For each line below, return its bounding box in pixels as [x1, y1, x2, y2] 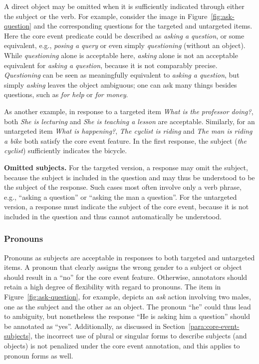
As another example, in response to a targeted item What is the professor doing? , [4, 106, 254, 116]
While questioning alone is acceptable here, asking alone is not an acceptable [4, 50, 238, 60]
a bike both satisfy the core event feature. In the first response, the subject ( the [4, 135, 247, 146]
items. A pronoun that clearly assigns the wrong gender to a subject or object [4, 262, 242, 272]
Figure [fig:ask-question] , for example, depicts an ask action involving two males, [4, 291, 251, 302]
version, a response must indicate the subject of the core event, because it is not [4, 201, 249, 212]
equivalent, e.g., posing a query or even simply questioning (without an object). [4, 40, 246, 51]
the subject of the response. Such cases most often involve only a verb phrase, [4, 182, 242, 192]
